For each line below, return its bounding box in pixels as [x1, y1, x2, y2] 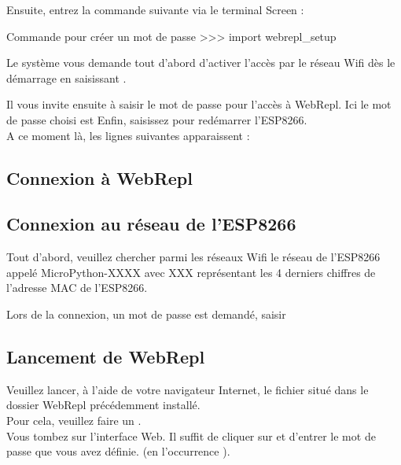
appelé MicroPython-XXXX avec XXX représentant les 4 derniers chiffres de [6, 264, 376, 280]
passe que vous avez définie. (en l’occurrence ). [6, 443, 230, 459]
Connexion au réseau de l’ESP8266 [6, 212, 296, 236]
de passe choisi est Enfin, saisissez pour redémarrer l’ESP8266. [6, 111, 307, 127]
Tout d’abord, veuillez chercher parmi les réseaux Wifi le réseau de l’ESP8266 [6, 249, 381, 265]
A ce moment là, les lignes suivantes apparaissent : [6, 127, 250, 143]
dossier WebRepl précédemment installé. [6, 397, 200, 413]
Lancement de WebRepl [6, 344, 205, 368]
